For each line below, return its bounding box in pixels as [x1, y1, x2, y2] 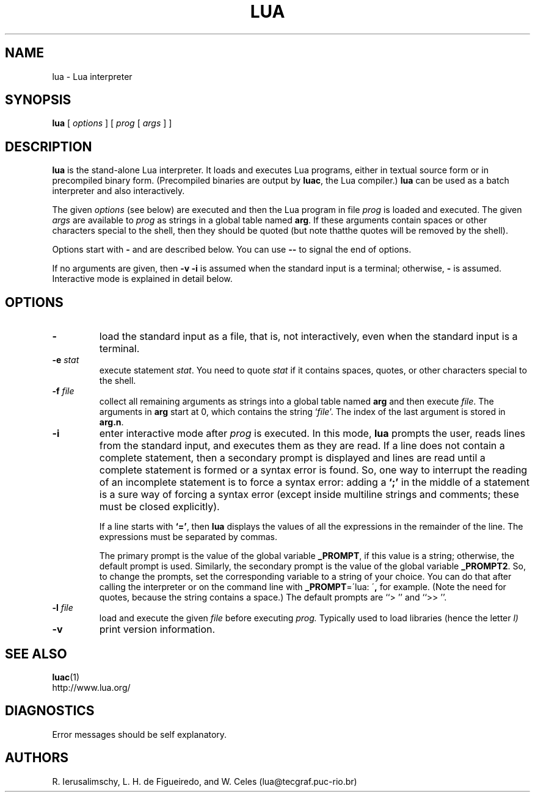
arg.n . [99, 417, 124, 428]
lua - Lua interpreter [52, 71, 133, 82]
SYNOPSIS [5, 92, 71, 108]
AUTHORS [5, 750, 69, 766]
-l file [52, 602, 73, 613]
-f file [52, 386, 75, 397]
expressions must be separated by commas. [99, 532, 278, 543]
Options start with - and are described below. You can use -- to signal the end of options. [52, 244, 412, 255]
